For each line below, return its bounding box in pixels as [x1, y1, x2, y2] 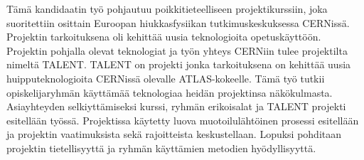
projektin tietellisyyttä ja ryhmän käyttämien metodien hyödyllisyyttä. [6, 140, 316, 155]
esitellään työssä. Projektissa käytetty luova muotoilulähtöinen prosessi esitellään [6, 112, 359, 127]
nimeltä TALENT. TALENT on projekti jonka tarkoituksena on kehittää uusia [6, 57, 351, 72]
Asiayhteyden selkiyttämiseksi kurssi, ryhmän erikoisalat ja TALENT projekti [6, 99, 346, 114]
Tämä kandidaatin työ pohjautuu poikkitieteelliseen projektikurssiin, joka [6, 1, 328, 16]
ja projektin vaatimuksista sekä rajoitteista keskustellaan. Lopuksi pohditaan [6, 127, 342, 142]
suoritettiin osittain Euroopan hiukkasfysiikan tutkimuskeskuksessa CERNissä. [6, 15, 350, 30]
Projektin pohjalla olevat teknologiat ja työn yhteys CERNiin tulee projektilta [6, 43, 348, 58]
